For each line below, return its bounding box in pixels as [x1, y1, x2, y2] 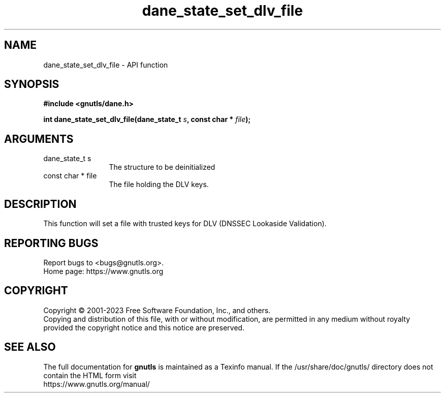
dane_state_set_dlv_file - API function [43, 60, 168, 69]
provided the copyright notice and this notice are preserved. [43, 323, 245, 332]
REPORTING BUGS [4, 236, 99, 250]
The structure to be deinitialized [109, 163, 215, 172]
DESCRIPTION [4, 197, 77, 210]
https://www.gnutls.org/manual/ [43, 379, 150, 388]
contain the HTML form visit [43, 371, 137, 380]
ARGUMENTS [4, 132, 74, 145]
